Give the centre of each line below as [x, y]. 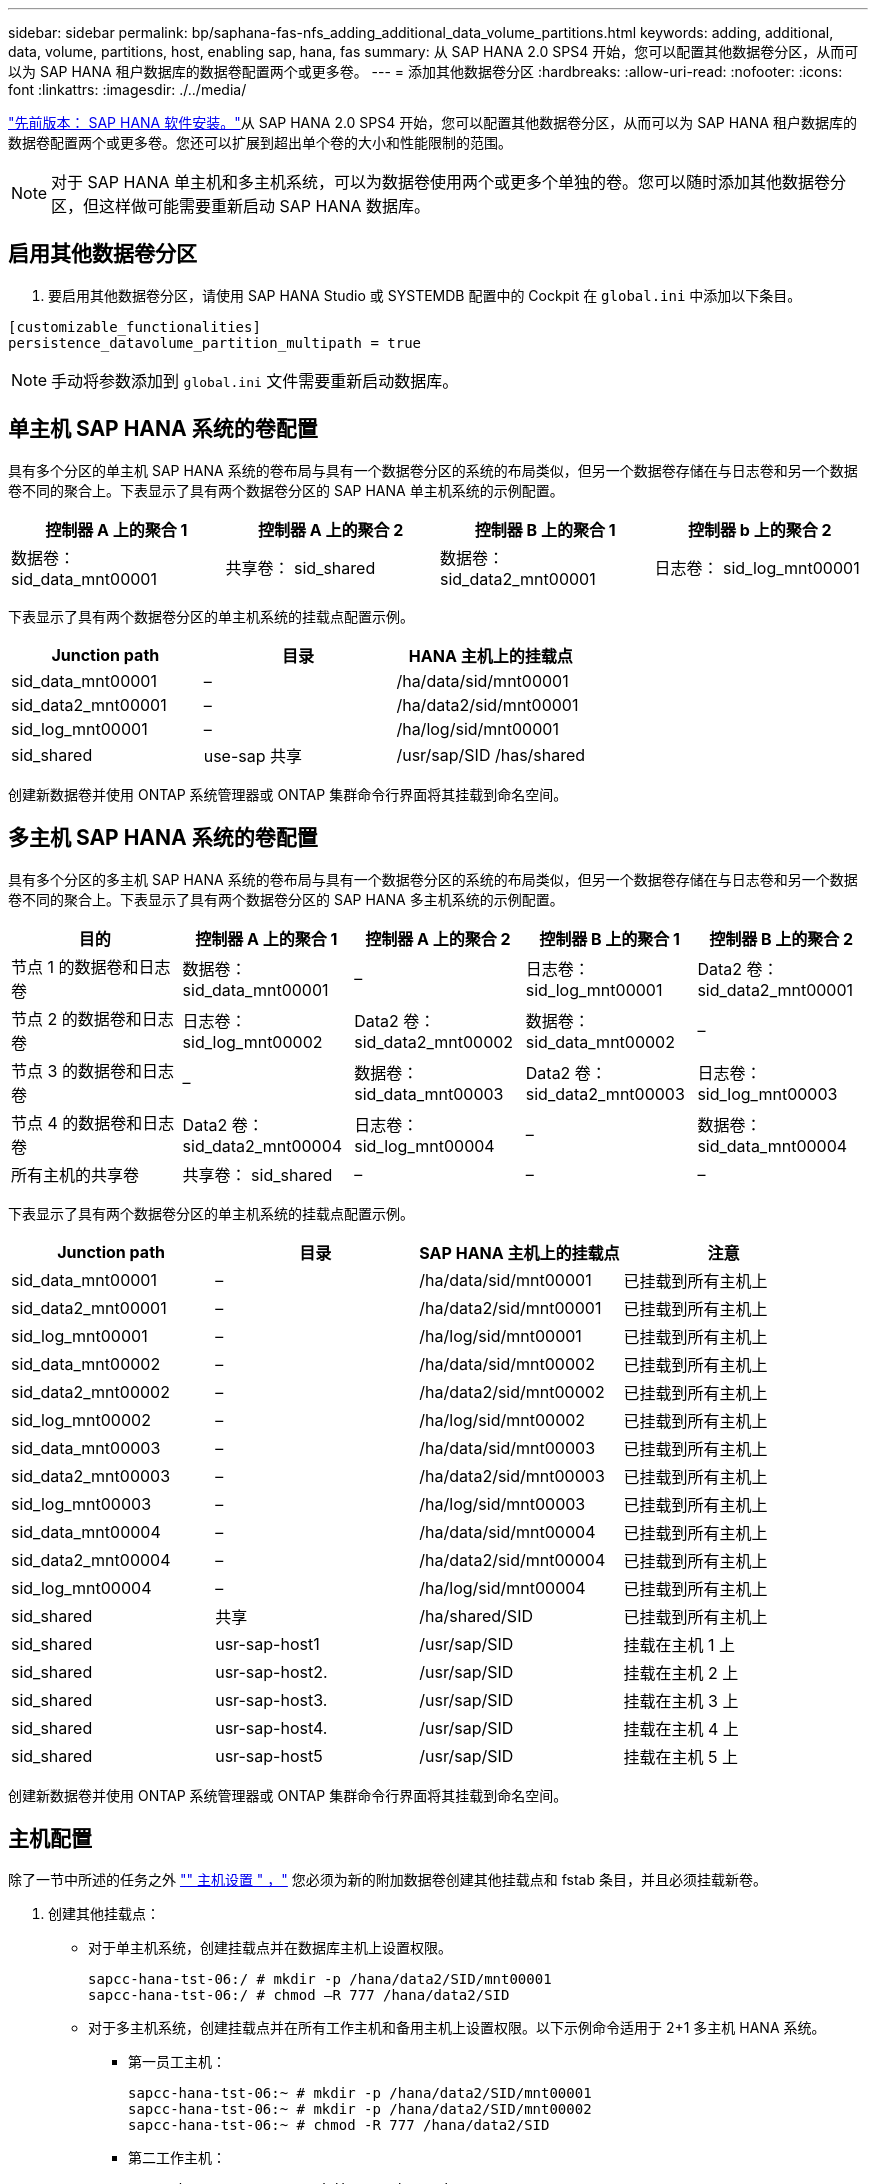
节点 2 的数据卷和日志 [92, 1018]
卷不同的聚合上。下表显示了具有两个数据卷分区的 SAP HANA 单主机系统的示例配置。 [286, 490]
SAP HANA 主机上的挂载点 [519, 1252]
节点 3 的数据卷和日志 [92, 1070]
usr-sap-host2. [271, 1671]
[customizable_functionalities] [134, 326]
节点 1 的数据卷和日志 [91, 966]
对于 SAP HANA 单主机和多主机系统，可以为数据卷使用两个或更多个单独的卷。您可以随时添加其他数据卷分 [449, 182]
